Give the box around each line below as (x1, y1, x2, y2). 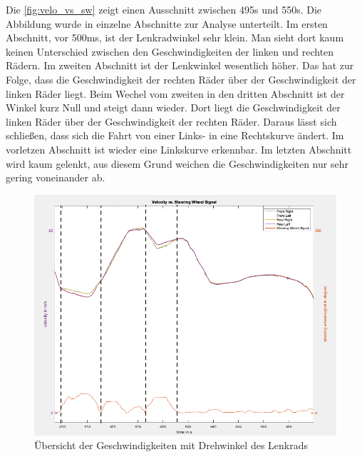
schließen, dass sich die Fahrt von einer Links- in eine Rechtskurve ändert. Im (6, 128, 344, 143)
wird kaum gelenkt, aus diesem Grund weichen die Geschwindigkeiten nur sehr (6, 156, 348, 171)
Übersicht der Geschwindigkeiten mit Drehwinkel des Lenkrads (34, 438, 308, 453)
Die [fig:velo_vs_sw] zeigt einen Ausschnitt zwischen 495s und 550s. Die (6, 2, 322, 16)
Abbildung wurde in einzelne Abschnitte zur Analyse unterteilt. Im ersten (6, 16, 328, 31)
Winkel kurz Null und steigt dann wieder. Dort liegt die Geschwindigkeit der (6, 100, 341, 115)
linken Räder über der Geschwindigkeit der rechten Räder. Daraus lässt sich (6, 114, 337, 129)
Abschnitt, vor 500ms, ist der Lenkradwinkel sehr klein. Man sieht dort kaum (6, 30, 344, 45)
